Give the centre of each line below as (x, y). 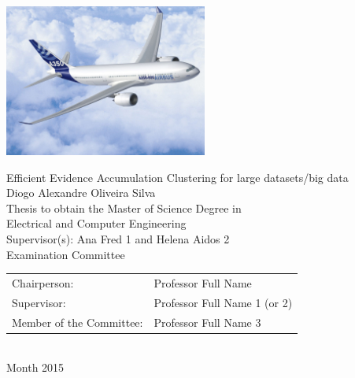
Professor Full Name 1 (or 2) (223, 302)
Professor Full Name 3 (207, 322)
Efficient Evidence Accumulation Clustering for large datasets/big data (177, 177)
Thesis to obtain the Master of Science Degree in (124, 208)
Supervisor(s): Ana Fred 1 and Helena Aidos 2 (118, 238)
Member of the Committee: (78, 322)
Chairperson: (43, 282)
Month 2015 (35, 367)
